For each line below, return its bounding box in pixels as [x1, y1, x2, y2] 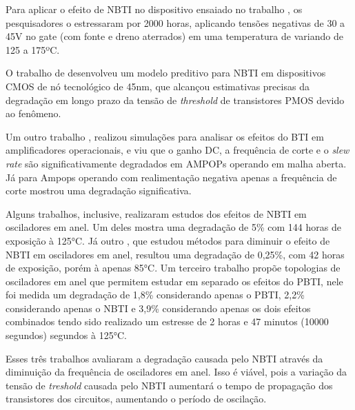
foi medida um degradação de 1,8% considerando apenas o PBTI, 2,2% [6, 287, 305, 302]
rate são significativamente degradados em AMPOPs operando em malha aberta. [6, 156, 347, 170]
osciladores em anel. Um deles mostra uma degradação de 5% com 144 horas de [6, 220, 341, 234]
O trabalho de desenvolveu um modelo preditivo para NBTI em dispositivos [6, 65, 326, 80]
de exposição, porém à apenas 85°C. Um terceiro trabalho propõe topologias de [6, 260, 341, 275]
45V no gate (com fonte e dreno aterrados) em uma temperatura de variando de [6, 29, 343, 43]
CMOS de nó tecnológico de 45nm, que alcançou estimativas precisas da [6, 79, 310, 93]
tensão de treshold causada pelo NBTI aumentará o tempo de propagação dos [6, 378, 333, 392]
